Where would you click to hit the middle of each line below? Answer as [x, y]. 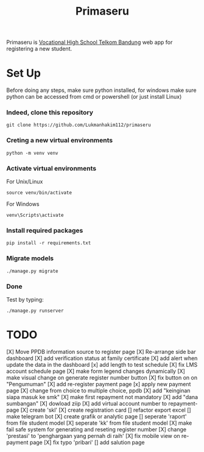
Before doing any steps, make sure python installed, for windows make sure [101, 90]
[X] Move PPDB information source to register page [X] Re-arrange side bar [101, 351]
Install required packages [45, 230]
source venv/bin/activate [39, 193]
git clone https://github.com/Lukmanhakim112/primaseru [79, 125]
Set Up [24, 73]
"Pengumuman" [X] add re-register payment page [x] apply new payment [99, 384]
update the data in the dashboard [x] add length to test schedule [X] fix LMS [102, 364]
